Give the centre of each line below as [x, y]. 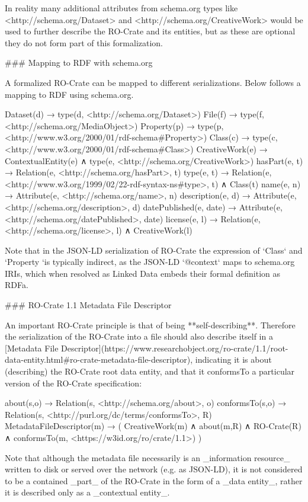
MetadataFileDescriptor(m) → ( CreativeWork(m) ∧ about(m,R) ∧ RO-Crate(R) [153, 426]
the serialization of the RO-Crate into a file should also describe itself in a [139, 336]
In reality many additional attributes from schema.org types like [121, 8]
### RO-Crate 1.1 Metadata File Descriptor [88, 305]
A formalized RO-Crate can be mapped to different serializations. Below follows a [153, 82]
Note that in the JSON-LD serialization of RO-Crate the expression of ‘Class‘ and [154, 250]
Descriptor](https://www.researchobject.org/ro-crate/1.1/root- [175, 348]
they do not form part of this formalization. [84, 42]
